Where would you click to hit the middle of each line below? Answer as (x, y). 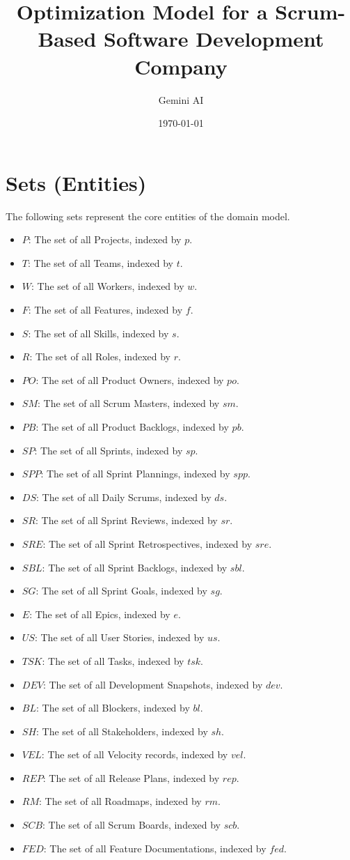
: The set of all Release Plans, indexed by (131, 777)
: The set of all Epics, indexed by (100, 614)
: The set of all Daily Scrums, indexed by (124, 497)
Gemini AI (181, 99)
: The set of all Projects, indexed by (105, 239)
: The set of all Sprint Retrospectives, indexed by (148, 543)
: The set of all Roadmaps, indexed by (120, 801)
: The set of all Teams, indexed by (100, 262)
